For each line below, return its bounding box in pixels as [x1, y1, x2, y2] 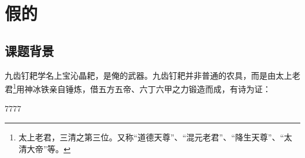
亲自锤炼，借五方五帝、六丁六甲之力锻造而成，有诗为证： [49, 82, 271, 95]
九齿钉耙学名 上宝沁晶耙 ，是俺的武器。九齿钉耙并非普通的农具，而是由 [5, 69, 276, 81]
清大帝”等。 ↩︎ [18, 142, 71, 154]
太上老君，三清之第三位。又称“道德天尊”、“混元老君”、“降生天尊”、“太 [18, 131, 293, 143]
